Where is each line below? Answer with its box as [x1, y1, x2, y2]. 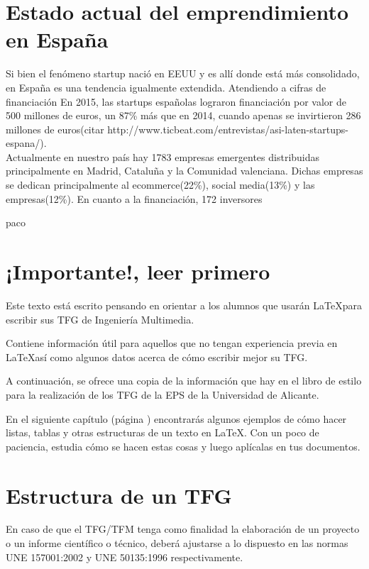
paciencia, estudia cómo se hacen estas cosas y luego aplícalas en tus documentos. [6, 438, 360, 453]
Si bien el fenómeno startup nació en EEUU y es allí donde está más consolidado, [6, 66, 360, 81]
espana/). [6, 136, 47, 150]
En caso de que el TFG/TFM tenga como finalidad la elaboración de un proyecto [6, 521, 360, 536]
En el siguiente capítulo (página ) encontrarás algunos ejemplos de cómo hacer [6, 411, 347, 426]
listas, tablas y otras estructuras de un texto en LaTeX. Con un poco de [6, 425, 319, 440]
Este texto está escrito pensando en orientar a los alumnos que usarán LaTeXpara [6, 297, 362, 312]
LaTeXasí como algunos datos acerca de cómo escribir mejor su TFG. [6, 349, 308, 364]
